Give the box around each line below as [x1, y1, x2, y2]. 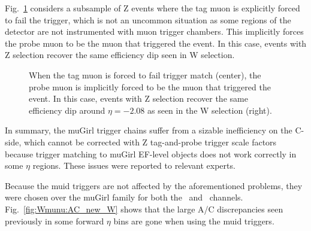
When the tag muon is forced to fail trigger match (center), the [29, 68, 261, 81]
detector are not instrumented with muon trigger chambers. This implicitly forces [5, 25, 304, 38]
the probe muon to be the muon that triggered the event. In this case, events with [5, 37, 307, 49]
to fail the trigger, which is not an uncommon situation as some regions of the [5, 13, 291, 26]
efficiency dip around [29, 104, 105, 116]
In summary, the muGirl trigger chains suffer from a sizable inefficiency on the [5, 124, 292, 136]
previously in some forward [5, 214, 104, 227]
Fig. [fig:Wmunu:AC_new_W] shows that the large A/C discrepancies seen [5, 202, 283, 215]
